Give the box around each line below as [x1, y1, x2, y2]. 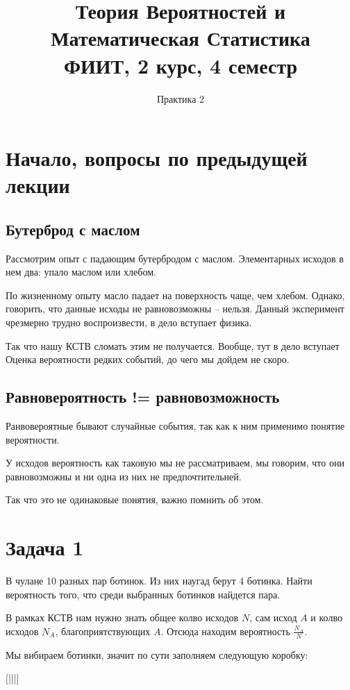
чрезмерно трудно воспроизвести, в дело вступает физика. [6, 315, 252, 330]
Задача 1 [6, 533, 84, 562]
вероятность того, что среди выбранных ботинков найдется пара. [6, 587, 281, 601]
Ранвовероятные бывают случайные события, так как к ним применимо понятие [6, 419, 345, 433]
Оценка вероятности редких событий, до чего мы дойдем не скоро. [6, 352, 290, 367]
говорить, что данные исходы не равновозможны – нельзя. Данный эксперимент [6, 301, 344, 316]
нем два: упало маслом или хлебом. [6, 264, 156, 279]
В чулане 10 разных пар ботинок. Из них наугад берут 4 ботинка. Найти [6, 573, 312, 588]
